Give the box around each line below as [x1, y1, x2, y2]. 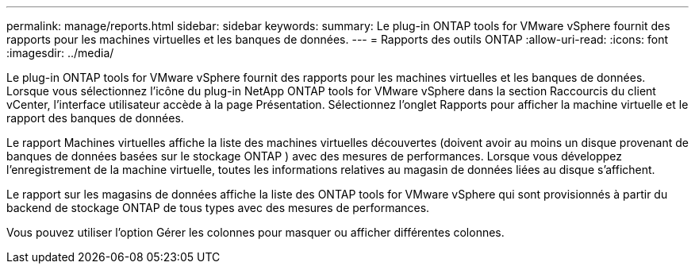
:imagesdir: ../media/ [6, 46, 114, 60]
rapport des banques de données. [6, 111, 184, 125]
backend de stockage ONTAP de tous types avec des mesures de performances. [6, 201, 430, 214]
